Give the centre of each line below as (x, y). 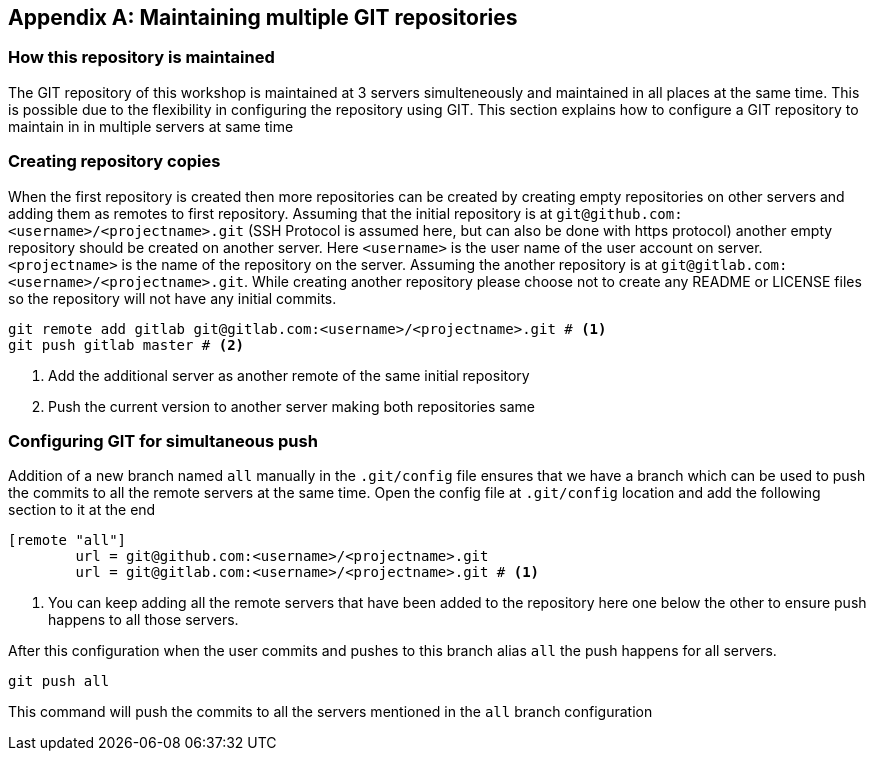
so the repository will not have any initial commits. (172, 298)
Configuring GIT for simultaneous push (163, 440)
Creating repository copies (114, 161)
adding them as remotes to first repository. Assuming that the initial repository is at (280, 213)
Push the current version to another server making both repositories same (291, 406)
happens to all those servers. (143, 620)
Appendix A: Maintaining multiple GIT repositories (263, 17)
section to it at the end (82, 510)
